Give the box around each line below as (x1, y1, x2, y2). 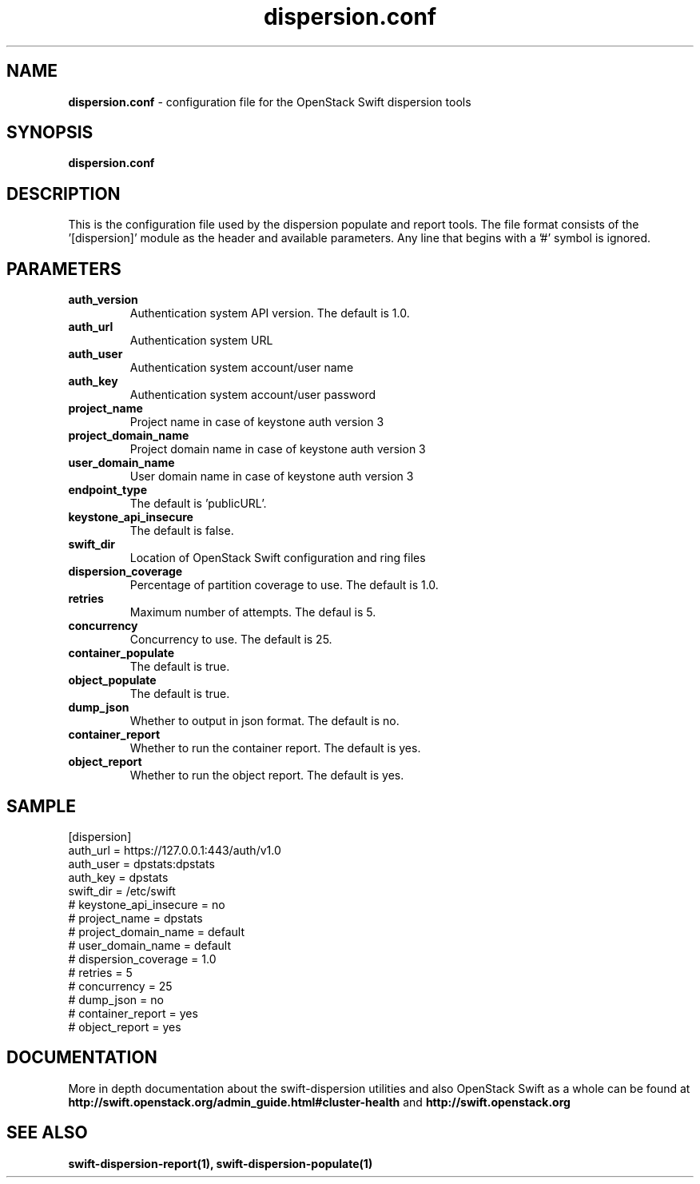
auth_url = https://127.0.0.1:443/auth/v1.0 (68, 843, 281, 857)
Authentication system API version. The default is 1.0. (129, 306, 410, 321)
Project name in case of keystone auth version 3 (129, 415, 384, 429)
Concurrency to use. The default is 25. (129, 632, 332, 647)
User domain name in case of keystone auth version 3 (129, 469, 414, 484)
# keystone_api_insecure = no (68, 897, 225, 911)
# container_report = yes (68, 1006, 198, 1020)
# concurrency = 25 (68, 979, 173, 993)
